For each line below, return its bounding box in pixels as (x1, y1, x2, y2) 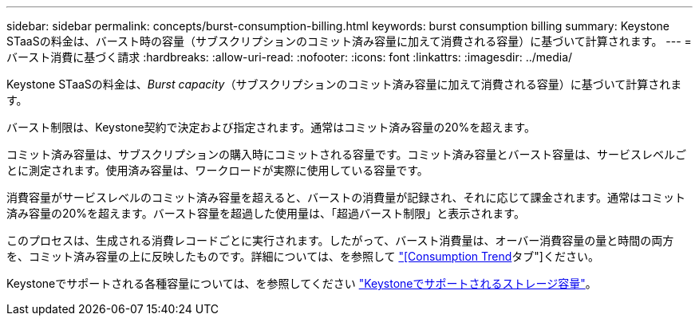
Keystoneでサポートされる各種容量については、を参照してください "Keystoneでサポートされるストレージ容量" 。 (6, 277, 597, 290)
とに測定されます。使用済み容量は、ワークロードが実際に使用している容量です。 (6, 163, 428, 177)
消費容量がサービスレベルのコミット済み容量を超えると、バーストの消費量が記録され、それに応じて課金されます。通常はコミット (6, 190, 686, 204)
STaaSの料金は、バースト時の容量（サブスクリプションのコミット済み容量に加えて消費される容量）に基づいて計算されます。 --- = (6, 34, 692, 48)
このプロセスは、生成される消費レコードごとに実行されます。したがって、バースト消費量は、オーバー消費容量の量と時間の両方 (6, 234, 674, 247)
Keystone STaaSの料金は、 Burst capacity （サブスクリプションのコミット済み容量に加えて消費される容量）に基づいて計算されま (6, 77, 682, 91)
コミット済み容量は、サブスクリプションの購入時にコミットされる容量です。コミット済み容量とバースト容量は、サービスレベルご (6, 147, 686, 161)
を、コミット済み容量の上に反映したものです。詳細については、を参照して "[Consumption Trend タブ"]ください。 (6, 249, 599, 263)
